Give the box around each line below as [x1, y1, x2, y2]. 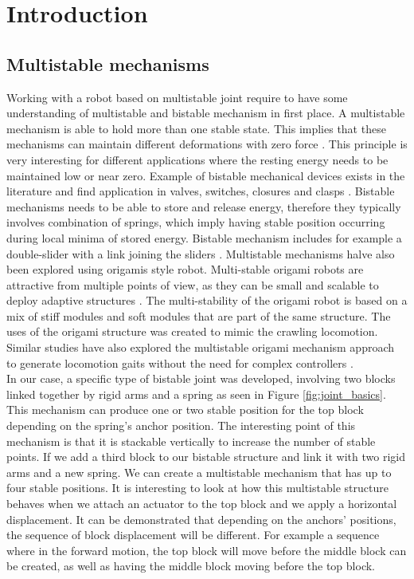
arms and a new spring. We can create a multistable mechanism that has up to [6, 463, 392, 480]
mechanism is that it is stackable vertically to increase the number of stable [6, 432, 376, 449]
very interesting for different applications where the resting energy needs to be [6, 151, 389, 167]
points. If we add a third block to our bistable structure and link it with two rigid [6, 448, 405, 465]
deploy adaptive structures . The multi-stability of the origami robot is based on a [6, 292, 408, 309]
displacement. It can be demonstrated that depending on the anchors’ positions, [6, 510, 396, 527]
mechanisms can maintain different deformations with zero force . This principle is [6, 136, 408, 152]
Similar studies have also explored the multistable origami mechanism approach [6, 339, 395, 356]
